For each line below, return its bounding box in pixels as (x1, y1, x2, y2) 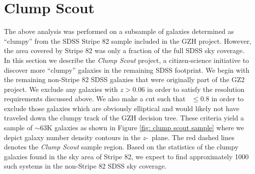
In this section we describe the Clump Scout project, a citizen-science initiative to (4, 55, 249, 65)
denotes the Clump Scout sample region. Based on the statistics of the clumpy (4, 142, 239, 152)
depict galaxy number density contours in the (4, 132, 141, 142)
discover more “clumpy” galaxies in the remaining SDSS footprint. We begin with (4, 64, 250, 75)
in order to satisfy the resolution (147, 84, 245, 94)
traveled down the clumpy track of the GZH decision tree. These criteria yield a (4, 113, 244, 123)
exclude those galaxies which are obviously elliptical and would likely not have (4, 103, 239, 113)
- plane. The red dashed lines (146, 132, 234, 142)
